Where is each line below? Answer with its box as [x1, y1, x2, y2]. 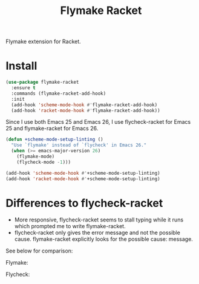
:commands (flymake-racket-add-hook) [11, 90, 106, 96]
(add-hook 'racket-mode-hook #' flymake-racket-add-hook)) [11, 107, 161, 113]
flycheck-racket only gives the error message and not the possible [14, 229, 181, 237]
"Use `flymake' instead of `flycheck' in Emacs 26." [11, 142, 147, 149]
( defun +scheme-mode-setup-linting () [5, 137, 103, 143]
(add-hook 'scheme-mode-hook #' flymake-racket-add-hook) [11, 101, 158, 108]
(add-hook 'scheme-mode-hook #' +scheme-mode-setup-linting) [5, 170, 161, 176]
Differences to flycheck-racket [5, 196, 163, 210]
